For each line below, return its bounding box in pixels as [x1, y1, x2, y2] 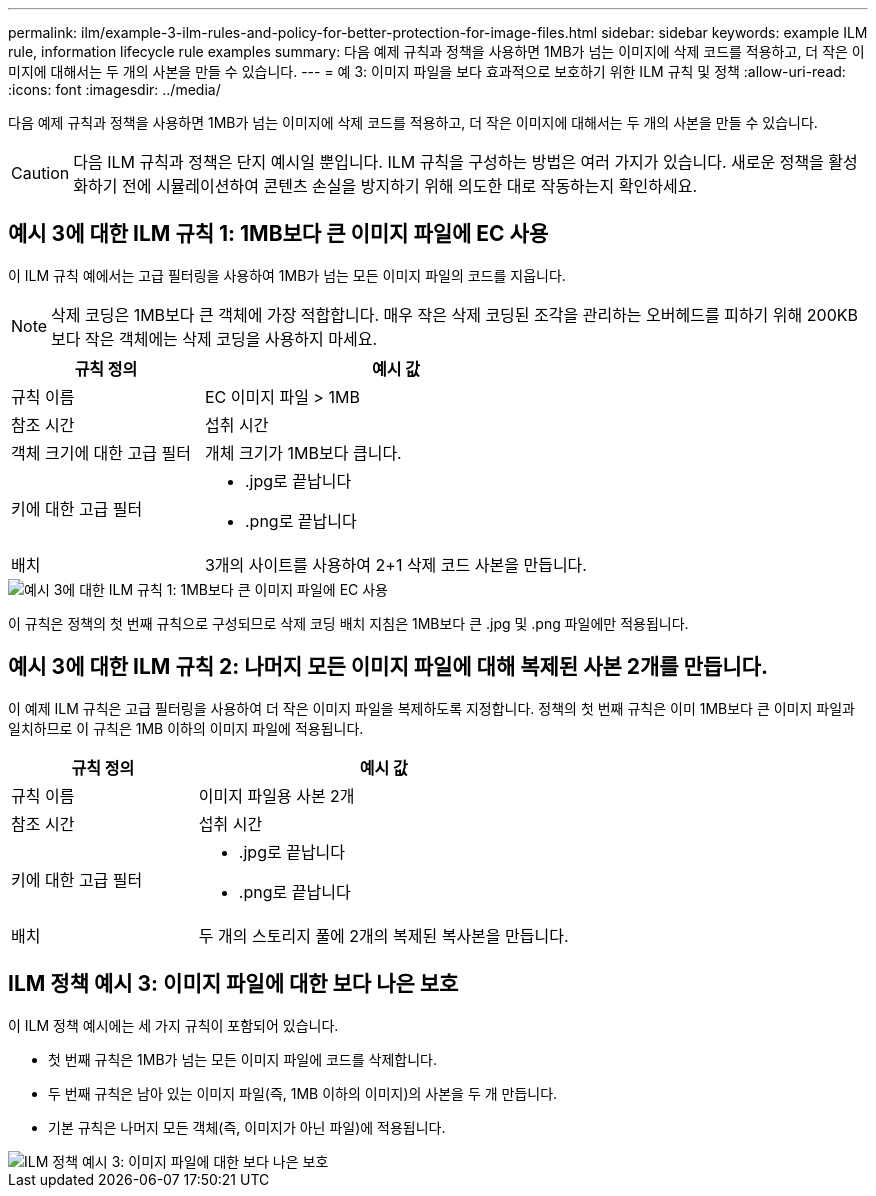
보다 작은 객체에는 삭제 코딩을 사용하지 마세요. [51, 328, 378, 349]
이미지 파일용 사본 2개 [198, 785, 355, 806]
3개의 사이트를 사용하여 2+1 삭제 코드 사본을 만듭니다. [204, 554, 587, 575]
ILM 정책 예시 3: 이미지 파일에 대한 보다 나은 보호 [8, 971, 459, 997]
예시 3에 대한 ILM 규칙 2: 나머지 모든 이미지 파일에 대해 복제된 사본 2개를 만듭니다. [8, 654, 768, 680]
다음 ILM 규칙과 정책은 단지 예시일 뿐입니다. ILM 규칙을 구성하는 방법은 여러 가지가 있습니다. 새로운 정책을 [73, 152, 824, 172]
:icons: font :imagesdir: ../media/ [8, 81, 221, 98]
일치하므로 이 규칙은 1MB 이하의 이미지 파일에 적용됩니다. [8, 719, 364, 737]
